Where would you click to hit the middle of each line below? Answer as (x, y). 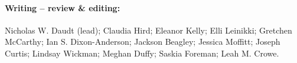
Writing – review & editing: (63, 7)
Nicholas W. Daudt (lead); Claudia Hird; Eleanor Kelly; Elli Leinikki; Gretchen (148, 30)
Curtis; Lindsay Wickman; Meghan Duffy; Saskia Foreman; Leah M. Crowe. (142, 53)
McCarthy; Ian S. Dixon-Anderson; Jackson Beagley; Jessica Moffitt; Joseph (143, 42)
